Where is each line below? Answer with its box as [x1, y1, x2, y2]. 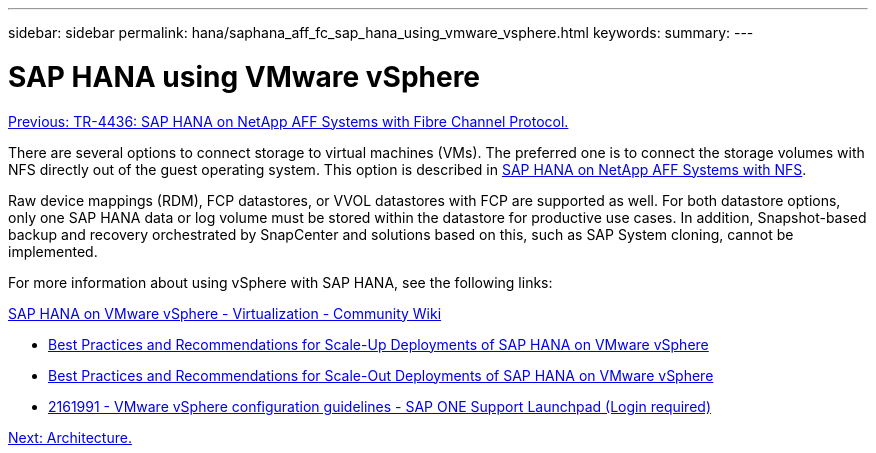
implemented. [8, 242, 98, 260]
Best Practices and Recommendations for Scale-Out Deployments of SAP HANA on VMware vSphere [48, 366, 714, 384]
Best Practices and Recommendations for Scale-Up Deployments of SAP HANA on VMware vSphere [48, 335, 709, 353]
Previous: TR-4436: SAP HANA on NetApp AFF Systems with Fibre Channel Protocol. [8, 112, 569, 130]
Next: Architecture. [8, 428, 132, 446]
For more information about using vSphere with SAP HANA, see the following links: [8, 273, 553, 291]
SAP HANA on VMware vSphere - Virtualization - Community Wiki [8, 304, 442, 322]
